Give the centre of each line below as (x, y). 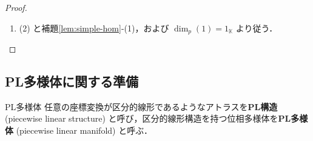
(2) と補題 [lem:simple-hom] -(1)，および (94, 28)
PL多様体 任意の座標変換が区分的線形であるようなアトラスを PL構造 (141, 106)
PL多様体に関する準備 (72, 81)
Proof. (16, 7)
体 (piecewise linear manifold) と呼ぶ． (79, 130)
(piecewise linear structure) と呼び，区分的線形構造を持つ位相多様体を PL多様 (156, 118)
